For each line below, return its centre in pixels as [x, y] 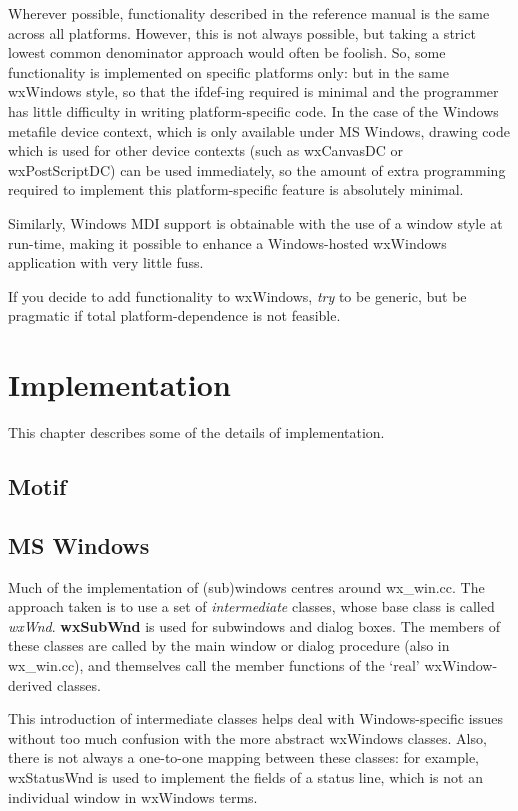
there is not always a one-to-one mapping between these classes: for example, [244, 757]
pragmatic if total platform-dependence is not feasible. [174, 315]
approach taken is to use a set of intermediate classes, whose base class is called [251, 606]
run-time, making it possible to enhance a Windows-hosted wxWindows [227, 242]
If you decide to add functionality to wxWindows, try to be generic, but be [237, 295]
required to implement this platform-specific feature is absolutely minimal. [236, 189]
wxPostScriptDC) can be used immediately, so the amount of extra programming [257, 169]
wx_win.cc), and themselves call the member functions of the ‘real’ [214, 664]
